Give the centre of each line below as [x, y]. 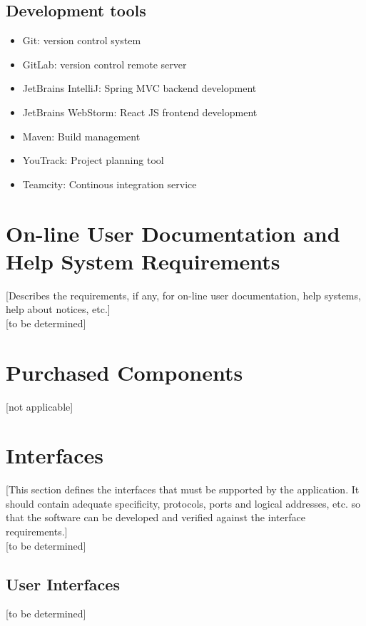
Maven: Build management [81, 136]
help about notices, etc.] [58, 309]
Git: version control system [82, 40]
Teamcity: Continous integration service [110, 184]
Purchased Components [124, 372]
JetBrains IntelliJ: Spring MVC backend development [139, 88]
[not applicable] [40, 406]
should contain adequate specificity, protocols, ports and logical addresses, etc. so [183, 503]
